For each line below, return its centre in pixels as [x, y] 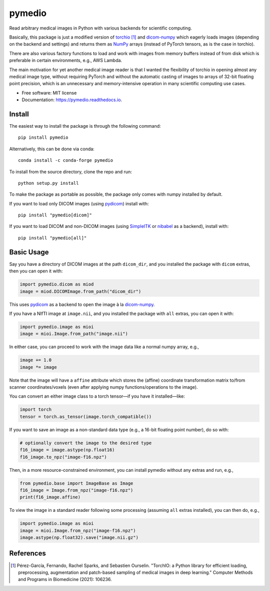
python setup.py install [48, 183]
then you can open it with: [36, 271]
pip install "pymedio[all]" [52, 238]
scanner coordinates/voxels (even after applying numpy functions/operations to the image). [103, 387]
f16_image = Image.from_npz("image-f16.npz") [76, 490]
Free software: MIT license [49, 93]
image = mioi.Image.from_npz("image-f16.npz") [78, 530]
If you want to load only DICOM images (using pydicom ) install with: [79, 203]
